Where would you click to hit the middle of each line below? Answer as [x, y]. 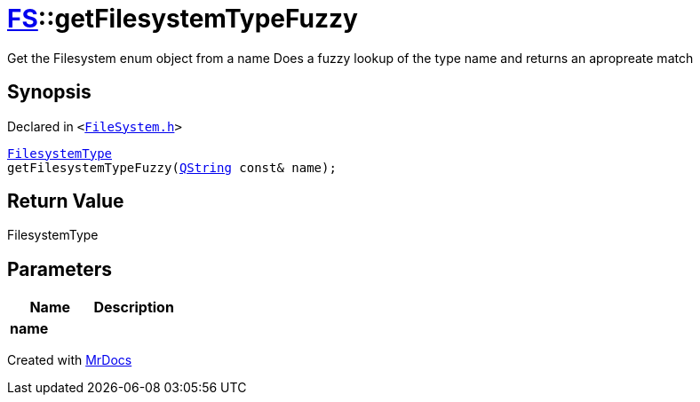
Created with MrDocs [70, 360]
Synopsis [49, 92]
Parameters [60, 269]
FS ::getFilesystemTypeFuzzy [183, 19]
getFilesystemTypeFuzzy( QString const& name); [172, 167]
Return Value [66, 201]
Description [134, 307]
